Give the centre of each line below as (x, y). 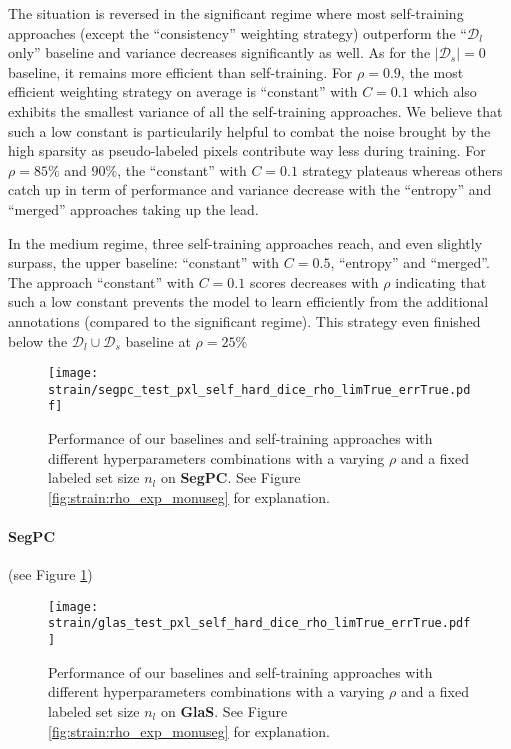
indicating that (441, 281)
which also (445, 91)
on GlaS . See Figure (224, 710)
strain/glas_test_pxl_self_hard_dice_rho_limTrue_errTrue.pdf (259, 623)
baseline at (158, 340)
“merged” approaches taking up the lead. (133, 208)
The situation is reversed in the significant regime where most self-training (236, 13)
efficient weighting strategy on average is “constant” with (183, 91)
